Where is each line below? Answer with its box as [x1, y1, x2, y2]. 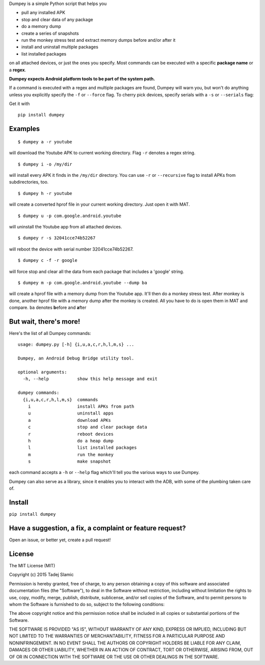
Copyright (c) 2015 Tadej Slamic [9, 572, 74, 578]
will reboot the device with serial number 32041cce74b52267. [9, 246, 133, 252]
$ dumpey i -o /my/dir [18, 161, 73, 167]
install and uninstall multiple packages [21, 44, 99, 50]
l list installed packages [27, 445, 137, 450]
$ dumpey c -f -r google [18, 258, 78, 263]
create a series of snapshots [21, 30, 79, 36]
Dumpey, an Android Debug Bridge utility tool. [18, 356, 134, 361]
